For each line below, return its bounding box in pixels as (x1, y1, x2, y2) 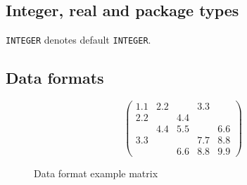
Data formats (6, 67, 104, 89)
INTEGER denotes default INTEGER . (6, 32, 151, 47)
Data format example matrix (34, 166, 158, 181)
